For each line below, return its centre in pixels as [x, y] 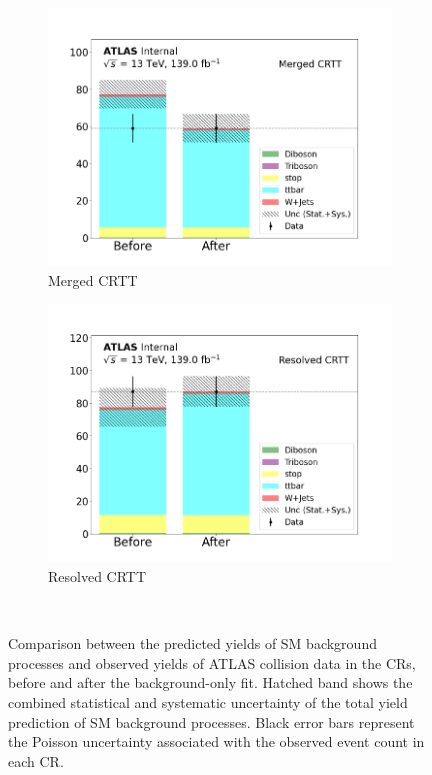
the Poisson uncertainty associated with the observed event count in [216, 741]
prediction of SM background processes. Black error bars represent [211, 721]
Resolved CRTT [97, 576]
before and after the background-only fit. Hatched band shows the [210, 682]
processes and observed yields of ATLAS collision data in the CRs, [212, 662]
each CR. [36, 760]
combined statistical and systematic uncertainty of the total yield [208, 701]
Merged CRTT [93, 279]
